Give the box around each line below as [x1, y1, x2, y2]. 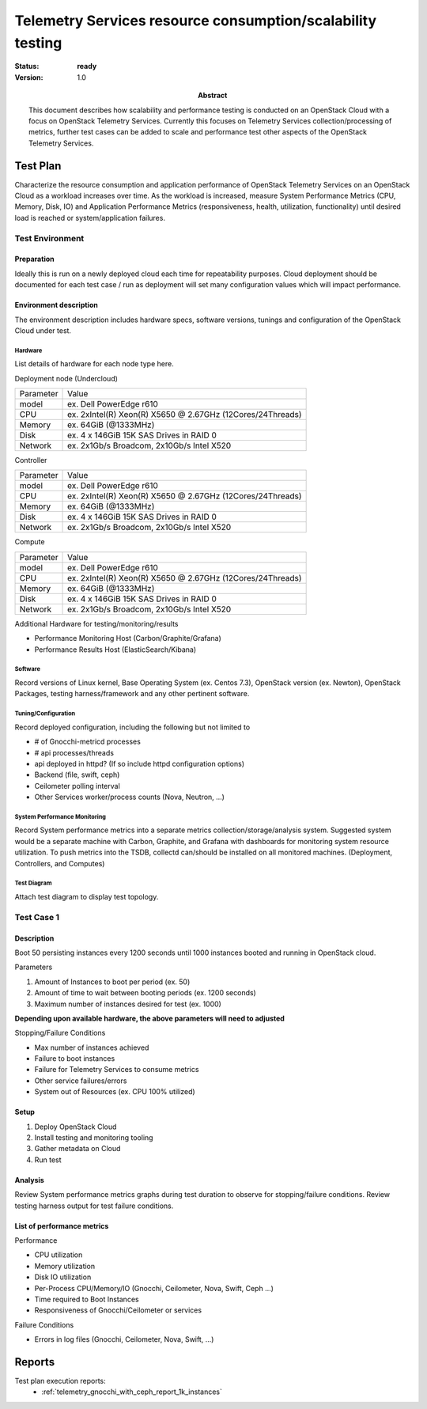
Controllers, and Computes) [14, 858, 105, 868]
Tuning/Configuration [14, 710, 75, 718]
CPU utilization [34, 1250, 83, 1259]
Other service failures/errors [34, 1076, 127, 1085]
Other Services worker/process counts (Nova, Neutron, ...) [34, 792, 225, 802]
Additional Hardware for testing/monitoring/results [14, 619, 179, 628]
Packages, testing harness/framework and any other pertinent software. [14, 689, 250, 699]
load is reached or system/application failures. [14, 213, 166, 222]
